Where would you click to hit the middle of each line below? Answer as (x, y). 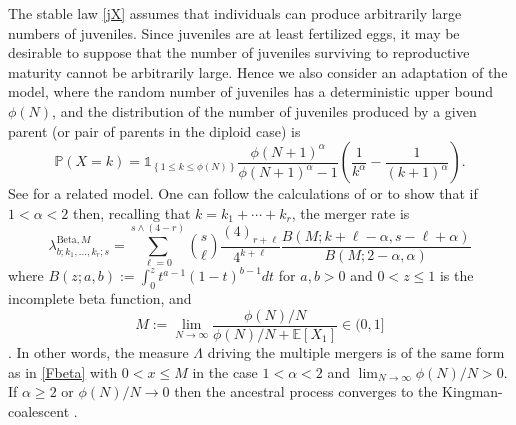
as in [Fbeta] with (63, 371)
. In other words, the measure (98, 351)
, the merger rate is (350, 212)
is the (456, 275)
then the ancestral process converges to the (306, 391)
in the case (225, 371)
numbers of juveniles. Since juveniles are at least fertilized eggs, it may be (234, 32)
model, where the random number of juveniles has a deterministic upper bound (251, 91)
